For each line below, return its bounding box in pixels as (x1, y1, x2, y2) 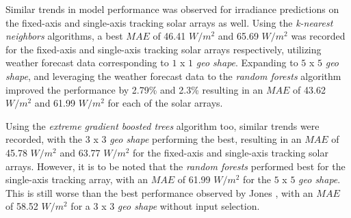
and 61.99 (34, 96, 75, 110)
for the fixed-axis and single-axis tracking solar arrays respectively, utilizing (5, 42, 322, 56)
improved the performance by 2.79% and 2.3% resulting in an (5, 82, 263, 96)
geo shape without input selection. (117, 199, 260, 213)
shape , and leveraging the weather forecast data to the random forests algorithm (5, 68, 341, 83)
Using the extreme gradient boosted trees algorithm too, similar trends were (5, 118, 320, 133)
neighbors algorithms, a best (5, 29, 123, 43)
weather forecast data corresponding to (5, 55, 169, 70)
